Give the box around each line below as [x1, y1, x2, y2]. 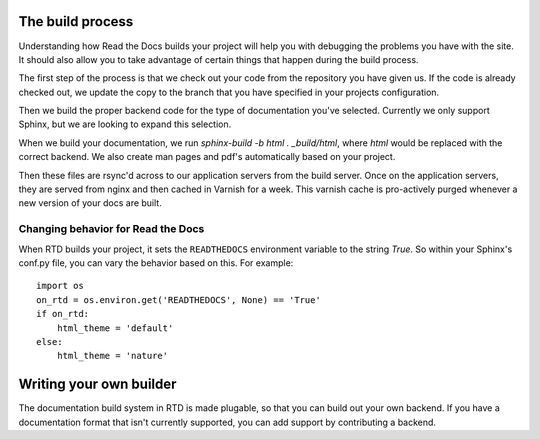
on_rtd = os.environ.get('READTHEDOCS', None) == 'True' [36, 294, 322, 305]
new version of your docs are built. [18, 197, 162, 209]
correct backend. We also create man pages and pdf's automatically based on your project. [18, 151, 396, 163]
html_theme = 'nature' [56, 350, 169, 362]
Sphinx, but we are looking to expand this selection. [18, 118, 232, 130]
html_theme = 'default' [56, 322, 174, 334]
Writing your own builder [18, 376, 177, 393]
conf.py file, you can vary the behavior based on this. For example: [18, 256, 294, 269]
